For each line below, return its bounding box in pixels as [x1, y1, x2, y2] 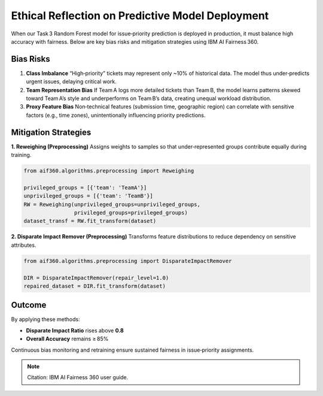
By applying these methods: [11, 316, 80, 323]
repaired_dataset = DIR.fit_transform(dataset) [23, 282, 166, 289]
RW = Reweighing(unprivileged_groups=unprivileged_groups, [23, 201, 200, 208]
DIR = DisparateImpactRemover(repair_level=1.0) [23, 274, 169, 281]
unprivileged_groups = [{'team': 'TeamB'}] [23, 192, 154, 199]
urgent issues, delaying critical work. [26, 78, 117, 85]
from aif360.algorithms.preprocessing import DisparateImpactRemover [23, 258, 232, 264]
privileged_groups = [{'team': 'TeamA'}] [23, 184, 147, 191]
